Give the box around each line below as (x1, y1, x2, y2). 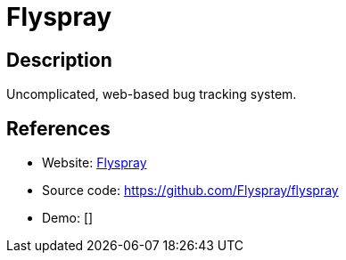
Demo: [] (42, 210, 94, 226)
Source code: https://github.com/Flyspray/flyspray (42, 183, 339, 199)
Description (6, 48, 112, 71)
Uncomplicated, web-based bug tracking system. (6, 86, 297, 102)
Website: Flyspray (42, 155, 147, 171)
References (6, 117, 111, 140)
